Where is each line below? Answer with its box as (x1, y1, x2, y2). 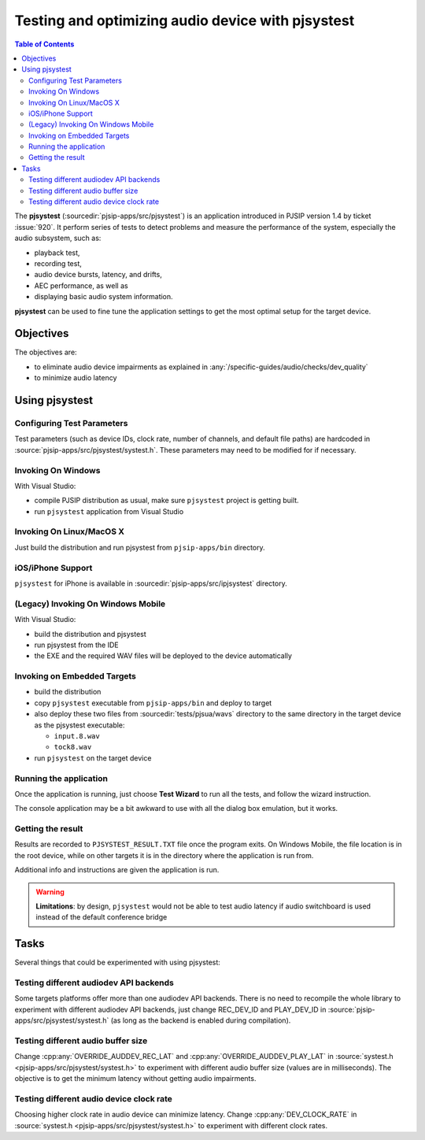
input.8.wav (54, 731, 100, 740)
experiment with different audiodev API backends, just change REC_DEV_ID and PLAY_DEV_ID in (14, 1005, 327, 1014)
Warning (35, 886, 65, 897)
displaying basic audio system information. (34, 292, 173, 302)
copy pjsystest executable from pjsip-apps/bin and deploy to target (34, 698, 272, 708)
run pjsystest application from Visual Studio (34, 506, 184, 516)
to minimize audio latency (34, 373, 117, 383)
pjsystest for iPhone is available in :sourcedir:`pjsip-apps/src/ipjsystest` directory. (14, 579, 287, 588)
